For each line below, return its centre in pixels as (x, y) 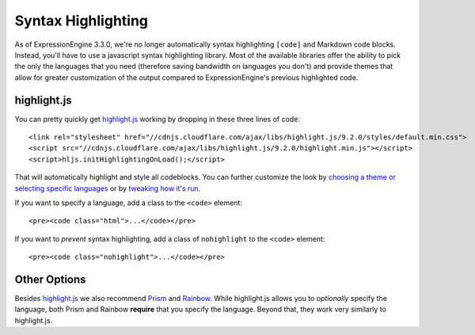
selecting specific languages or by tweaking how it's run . (108, 188)
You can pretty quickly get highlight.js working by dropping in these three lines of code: (158, 119)
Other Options (50, 279)
